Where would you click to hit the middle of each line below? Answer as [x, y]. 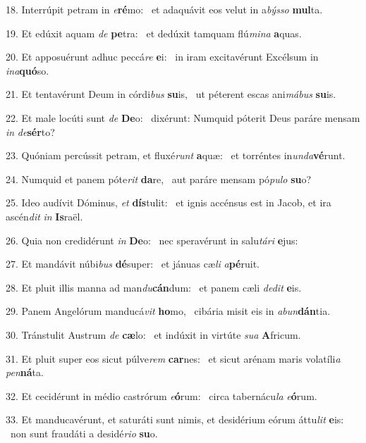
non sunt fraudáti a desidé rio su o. [84, 433]
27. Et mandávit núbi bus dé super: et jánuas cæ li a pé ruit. [133, 264]
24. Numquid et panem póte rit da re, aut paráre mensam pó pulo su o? [159, 179]
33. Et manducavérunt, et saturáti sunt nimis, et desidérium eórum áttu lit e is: [175, 419]
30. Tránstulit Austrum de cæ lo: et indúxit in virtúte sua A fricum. [153, 334]
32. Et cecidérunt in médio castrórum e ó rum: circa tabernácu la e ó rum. [161, 395]
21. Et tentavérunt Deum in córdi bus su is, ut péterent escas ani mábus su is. [171, 94]
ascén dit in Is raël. [44, 216]
